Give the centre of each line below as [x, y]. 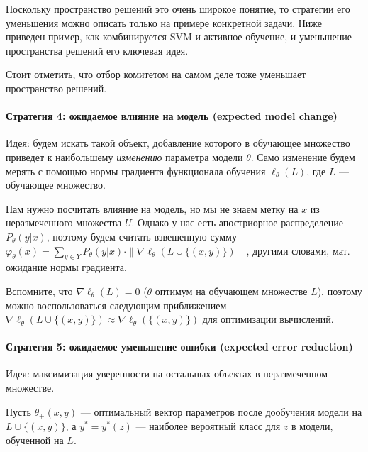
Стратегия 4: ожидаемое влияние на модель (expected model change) [172, 116]
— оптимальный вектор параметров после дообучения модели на [221, 411]
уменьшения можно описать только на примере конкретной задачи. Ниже [164, 22]
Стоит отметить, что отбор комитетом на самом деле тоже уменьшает [156, 74]
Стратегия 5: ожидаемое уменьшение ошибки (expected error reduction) [179, 347]
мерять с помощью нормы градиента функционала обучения [136, 171]
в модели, [312, 426]
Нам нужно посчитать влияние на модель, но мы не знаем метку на [152, 208]
